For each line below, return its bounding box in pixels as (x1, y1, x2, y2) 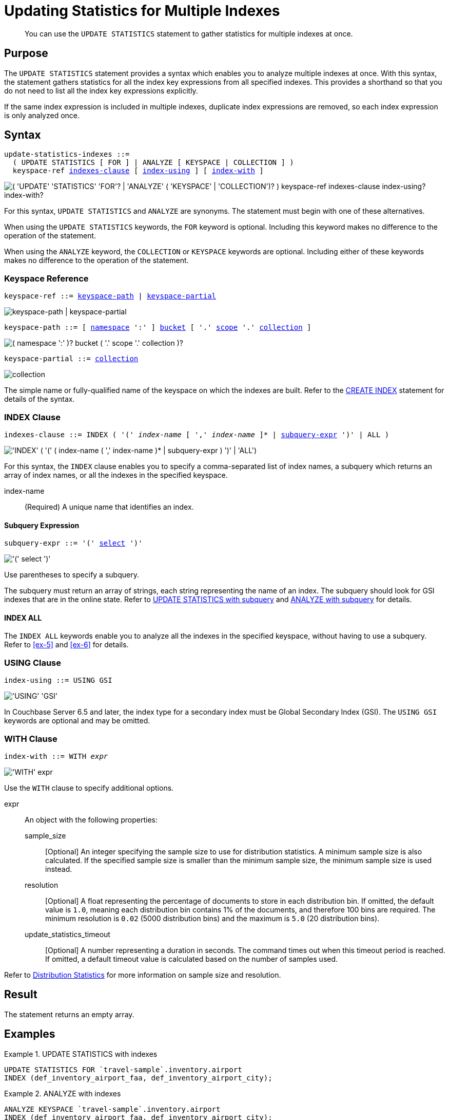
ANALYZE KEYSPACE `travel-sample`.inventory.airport (4, 1105, 221, 1113)
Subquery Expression (4, 520, 80, 530)
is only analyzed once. (4, 110, 80, 120)
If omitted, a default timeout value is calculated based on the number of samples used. (45, 954, 338, 963)
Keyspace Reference (4, 273, 89, 284)
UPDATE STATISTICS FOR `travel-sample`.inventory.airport (4, 1065, 242, 1074)
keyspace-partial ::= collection (4, 354, 139, 363)
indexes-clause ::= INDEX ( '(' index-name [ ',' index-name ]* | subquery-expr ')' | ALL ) (4, 430, 389, 439)
